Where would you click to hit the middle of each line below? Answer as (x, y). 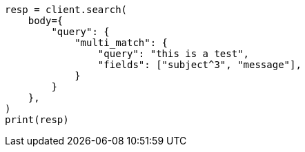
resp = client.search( (66, 10)
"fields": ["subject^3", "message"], (199, 65)
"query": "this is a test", (174, 54)
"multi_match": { (121, 43)
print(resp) (37, 120)
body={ (46, 21)
